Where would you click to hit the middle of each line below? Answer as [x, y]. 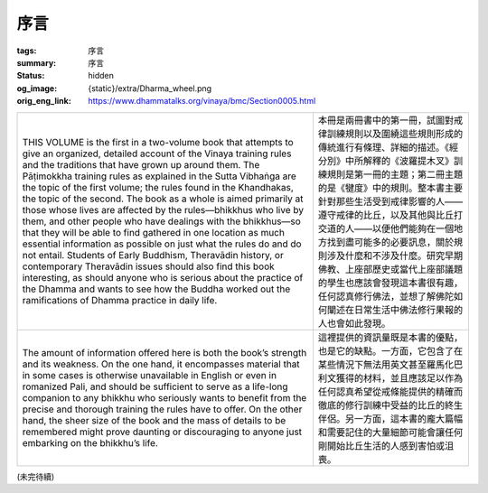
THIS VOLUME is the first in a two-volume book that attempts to [158, 142]
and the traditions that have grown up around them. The [141, 164]
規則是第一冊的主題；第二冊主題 [395, 174]
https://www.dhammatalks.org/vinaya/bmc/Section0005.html [202, 101]
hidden [101, 76]
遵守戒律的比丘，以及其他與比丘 [386, 215]
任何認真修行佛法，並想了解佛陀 [386, 296]
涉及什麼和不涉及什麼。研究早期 [395, 256]
